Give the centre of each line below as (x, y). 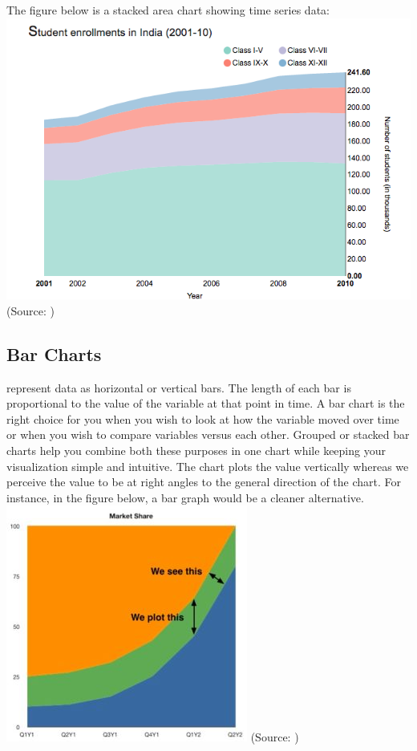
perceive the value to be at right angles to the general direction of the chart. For (204, 482)
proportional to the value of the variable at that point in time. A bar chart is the (206, 403)
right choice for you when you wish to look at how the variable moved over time (203, 418)
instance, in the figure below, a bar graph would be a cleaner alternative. (185, 497)
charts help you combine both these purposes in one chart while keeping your (196, 450)
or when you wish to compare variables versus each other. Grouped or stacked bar (208, 434)
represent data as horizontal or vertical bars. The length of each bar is (179, 387)
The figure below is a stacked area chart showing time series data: (168, 10)
